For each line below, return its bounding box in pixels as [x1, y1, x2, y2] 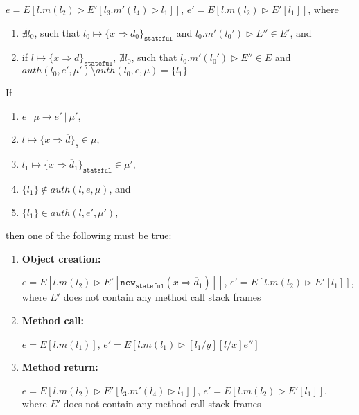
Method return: [21, 360, 98, 374]
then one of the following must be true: [6, 228, 172, 242]
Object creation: [21, 251, 101, 265]
